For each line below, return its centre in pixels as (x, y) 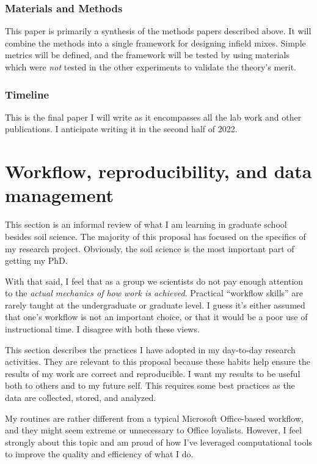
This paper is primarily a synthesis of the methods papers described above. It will (158, 31)
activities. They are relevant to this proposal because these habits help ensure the (158, 361)
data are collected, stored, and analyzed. (81, 398)
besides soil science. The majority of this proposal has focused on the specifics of (155, 236)
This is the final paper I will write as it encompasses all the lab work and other (153, 117)
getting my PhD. (36, 260)
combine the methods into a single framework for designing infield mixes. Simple (155, 43)
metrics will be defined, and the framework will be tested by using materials (147, 55)
